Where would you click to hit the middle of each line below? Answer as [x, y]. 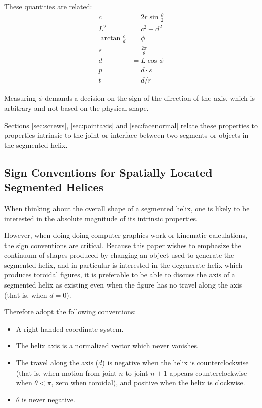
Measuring [20, 98]
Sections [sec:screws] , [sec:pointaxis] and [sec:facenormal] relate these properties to [131, 125]
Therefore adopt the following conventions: [70, 312]
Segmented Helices [54, 187]
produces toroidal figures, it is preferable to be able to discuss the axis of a [120, 275]
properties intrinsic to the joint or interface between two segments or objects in [126, 135]
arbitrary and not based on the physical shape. [76, 108]
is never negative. [48, 399]
